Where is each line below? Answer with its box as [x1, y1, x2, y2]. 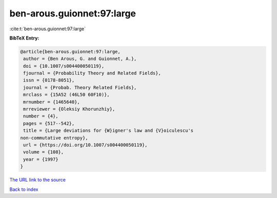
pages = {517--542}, [23, 121, 75, 126]
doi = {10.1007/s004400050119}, [23, 63, 105, 69]
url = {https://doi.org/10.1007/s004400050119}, [23, 142, 148, 148]
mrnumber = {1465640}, [23, 99, 81, 105]
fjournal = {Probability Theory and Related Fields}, [23, 70, 161, 76]
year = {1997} [23, 156, 58, 162]
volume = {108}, [23, 149, 64, 155]
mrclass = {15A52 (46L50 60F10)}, [23, 92, 110, 97]
